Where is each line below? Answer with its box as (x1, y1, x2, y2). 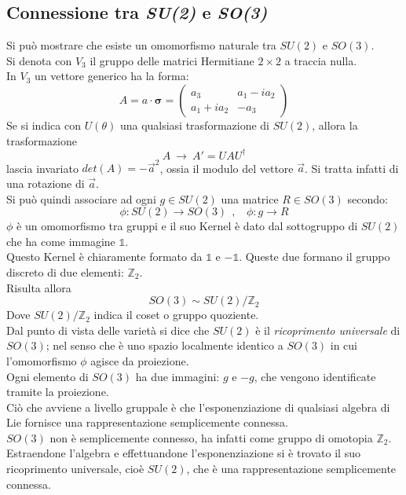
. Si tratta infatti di (305, 159, 399, 176)
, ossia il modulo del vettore (159, 159, 294, 176)
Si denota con (6, 52, 72, 68)
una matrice (221, 190, 279, 207)
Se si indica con (6, 116, 81, 133)
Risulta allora (6, 279, 71, 295)
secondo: (347, 190, 388, 207)
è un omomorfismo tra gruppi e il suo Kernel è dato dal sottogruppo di (16, 218, 358, 234)
